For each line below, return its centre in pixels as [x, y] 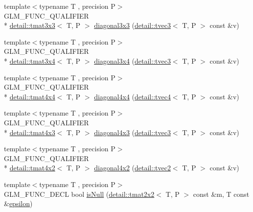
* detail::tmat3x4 [30, 60]
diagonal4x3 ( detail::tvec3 [132, 132]
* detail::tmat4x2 [30, 168]
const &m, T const [221, 194]
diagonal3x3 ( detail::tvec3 [132, 25]
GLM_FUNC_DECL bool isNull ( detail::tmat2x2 [79, 194]
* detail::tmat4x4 [30, 96]
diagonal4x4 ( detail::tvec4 [132, 96]
